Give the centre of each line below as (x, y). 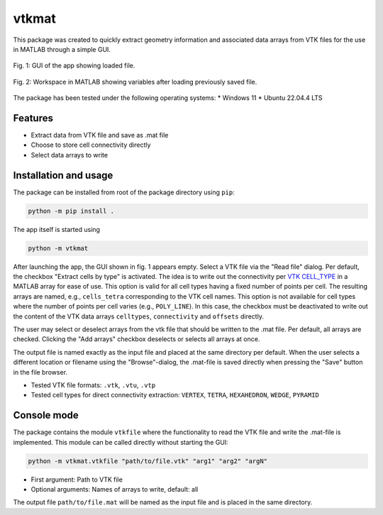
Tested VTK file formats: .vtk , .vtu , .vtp (93, 385)
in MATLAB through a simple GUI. (62, 49)
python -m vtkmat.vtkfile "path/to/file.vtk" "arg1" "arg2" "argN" (148, 461)
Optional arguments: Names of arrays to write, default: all (115, 489)
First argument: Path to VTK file (77, 480)
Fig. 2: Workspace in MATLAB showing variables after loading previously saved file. (135, 82)
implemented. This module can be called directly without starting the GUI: (121, 442)
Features (33, 118)
